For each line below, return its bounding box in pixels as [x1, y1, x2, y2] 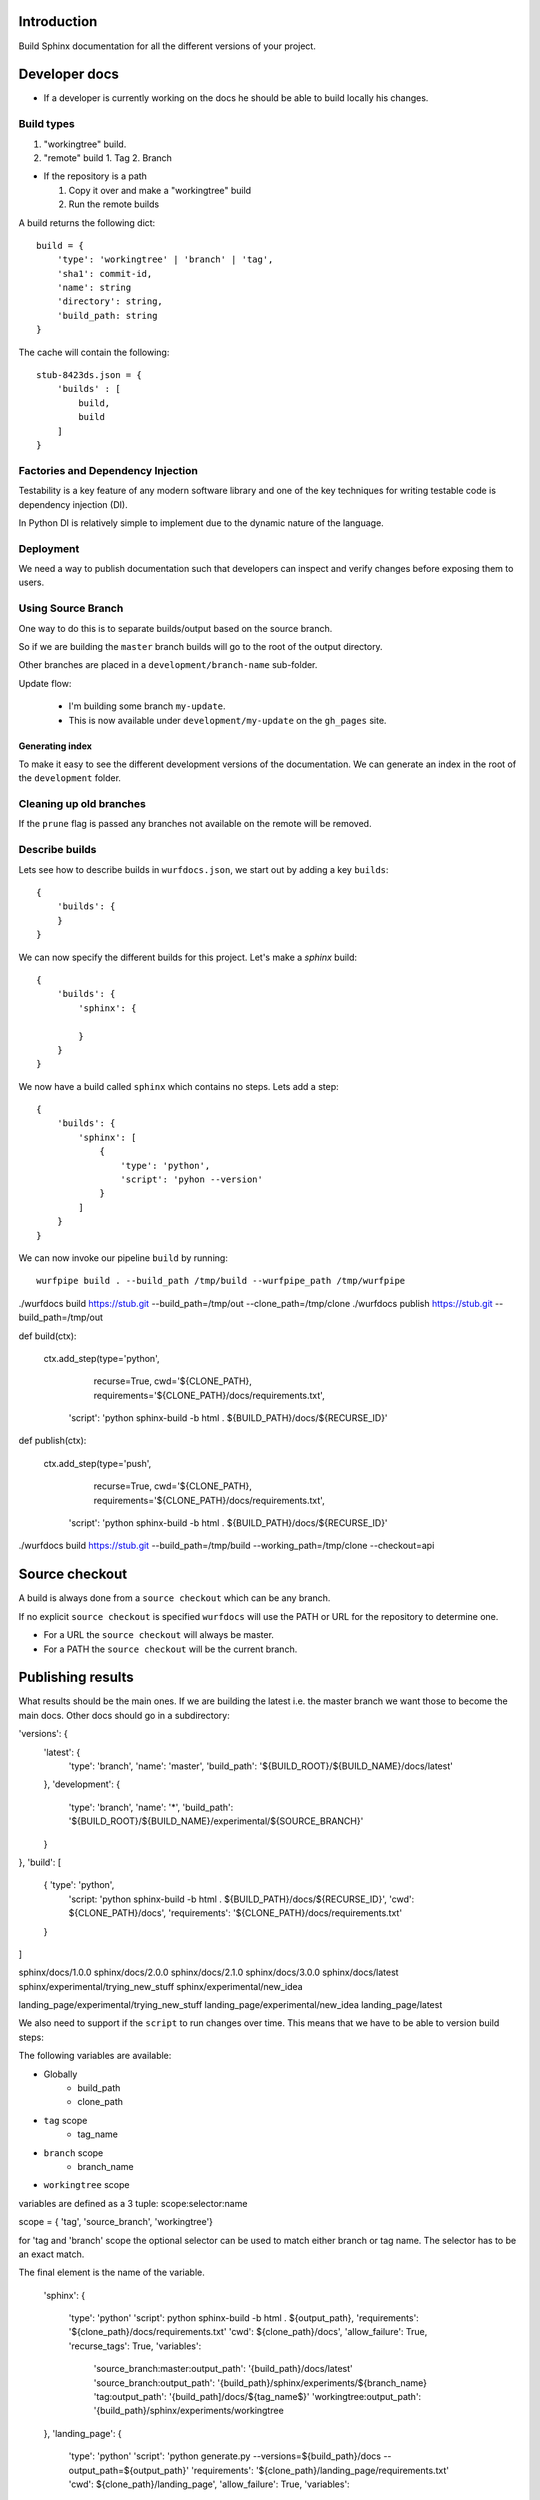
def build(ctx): [18, 1330, 77, 1342]
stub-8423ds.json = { [36, 370, 142, 381]
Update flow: [18, 677, 72, 689]
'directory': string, [56, 296, 164, 307]
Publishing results [18, 1669, 134, 1686]
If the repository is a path [43, 170, 147, 182]
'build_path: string [56, 310, 158, 321]
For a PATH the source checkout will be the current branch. [43, 1643, 298, 1655]
